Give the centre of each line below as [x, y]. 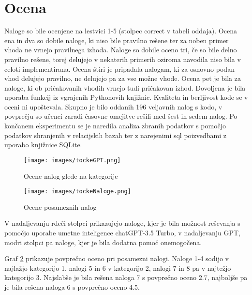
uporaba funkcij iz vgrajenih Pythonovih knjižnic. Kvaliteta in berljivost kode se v [126, 97]
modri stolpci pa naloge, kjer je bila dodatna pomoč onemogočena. [103, 242]
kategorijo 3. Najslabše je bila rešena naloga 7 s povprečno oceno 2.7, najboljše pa [126, 277]
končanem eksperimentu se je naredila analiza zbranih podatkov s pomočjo [115, 126]
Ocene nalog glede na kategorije [71, 176]
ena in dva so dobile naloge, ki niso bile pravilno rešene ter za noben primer [117, 40]
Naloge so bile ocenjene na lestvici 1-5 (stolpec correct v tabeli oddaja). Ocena [121, 31]
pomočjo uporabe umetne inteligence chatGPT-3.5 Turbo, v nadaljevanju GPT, [122, 232]
